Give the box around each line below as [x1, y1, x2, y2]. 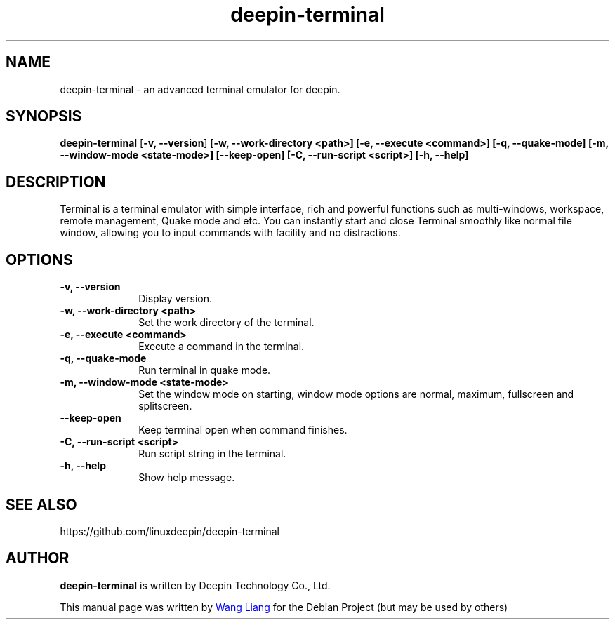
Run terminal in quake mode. [138, 364, 271, 377]
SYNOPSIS [6, 107, 82, 126]
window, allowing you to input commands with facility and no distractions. [60, 227, 401, 239]
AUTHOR [6, 549, 70, 567]
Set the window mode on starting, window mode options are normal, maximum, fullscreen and [138, 388, 574, 401]
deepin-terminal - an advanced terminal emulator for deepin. [60, 83, 340, 95]
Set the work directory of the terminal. [138, 316, 315, 329]
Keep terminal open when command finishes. [138, 424, 348, 436]
